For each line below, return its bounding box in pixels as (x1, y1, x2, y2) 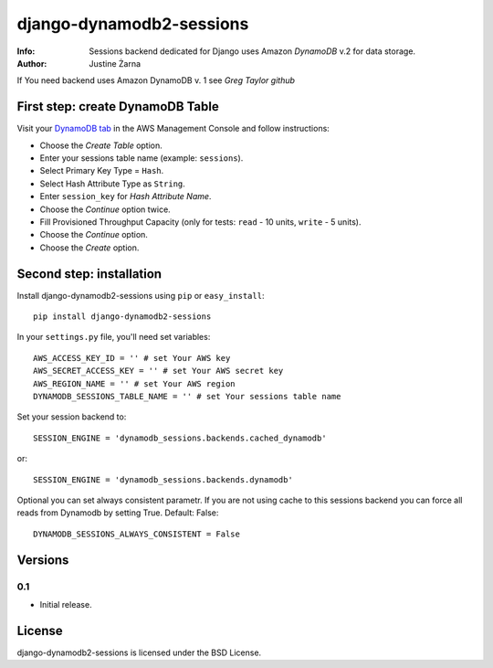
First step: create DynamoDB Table (16, 99, 219, 114)
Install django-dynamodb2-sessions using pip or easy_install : (16, 290, 265, 301)
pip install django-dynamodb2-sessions (33, 312, 212, 322)
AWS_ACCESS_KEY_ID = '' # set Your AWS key (33, 353, 231, 363)
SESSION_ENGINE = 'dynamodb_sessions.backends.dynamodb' (33, 474, 294, 484)
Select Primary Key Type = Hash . (39, 165, 164, 176)
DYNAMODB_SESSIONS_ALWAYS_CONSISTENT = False (33, 528, 241, 539)
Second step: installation (16, 266, 163, 281)
